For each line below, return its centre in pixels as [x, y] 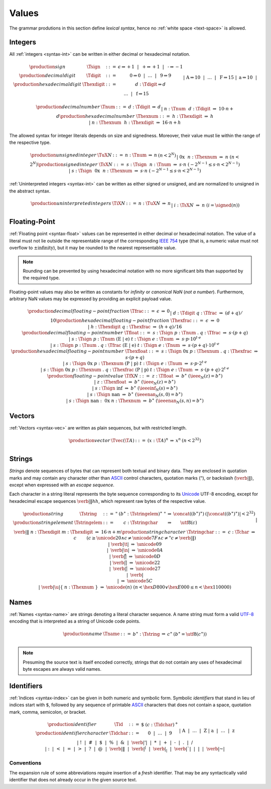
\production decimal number [68, 107]
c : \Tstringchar [141, 522]
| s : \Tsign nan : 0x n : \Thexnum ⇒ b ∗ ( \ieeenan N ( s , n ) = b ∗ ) [135, 401]
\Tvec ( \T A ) [123, 440]
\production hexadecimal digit [47, 84]
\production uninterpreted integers [71, 203]
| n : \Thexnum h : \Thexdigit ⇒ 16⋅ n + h [135, 122]
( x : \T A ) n [158, 440]
